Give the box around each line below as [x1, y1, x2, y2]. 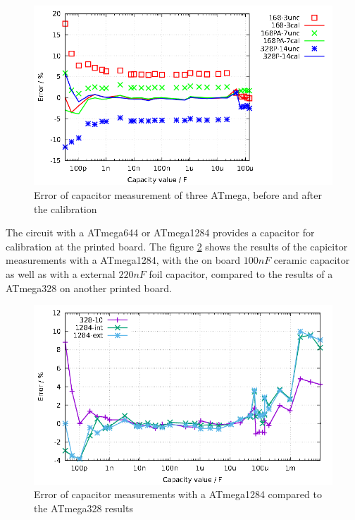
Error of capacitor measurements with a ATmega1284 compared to [34, 487, 322, 502]
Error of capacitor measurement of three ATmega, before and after [34, 187, 322, 202]
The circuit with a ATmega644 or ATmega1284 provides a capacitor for [6, 225, 315, 240]
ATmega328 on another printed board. [6, 280, 172, 295]
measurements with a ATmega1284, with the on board [6, 253, 241, 267]
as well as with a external [6, 266, 116, 281]
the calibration [34, 201, 97, 216]
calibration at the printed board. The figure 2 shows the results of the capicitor [6, 238, 348, 253]
